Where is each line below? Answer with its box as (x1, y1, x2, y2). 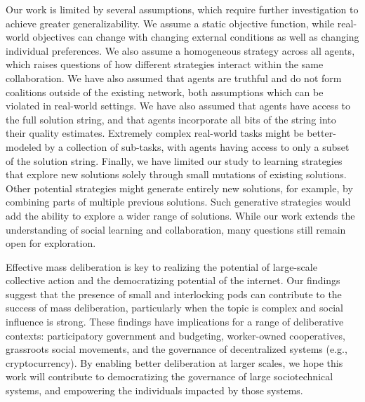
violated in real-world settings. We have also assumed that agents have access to (6, 98, 351, 113)
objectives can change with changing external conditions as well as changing (32, 29, 359, 44)
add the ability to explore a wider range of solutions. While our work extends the (6, 208, 355, 222)
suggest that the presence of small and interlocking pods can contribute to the (6, 286, 342, 301)
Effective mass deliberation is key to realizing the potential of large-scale (6, 259, 317, 274)
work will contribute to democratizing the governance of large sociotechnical (6, 369, 333, 384)
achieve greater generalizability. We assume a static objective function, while (6, 15, 335, 30)
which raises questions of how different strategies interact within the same (6, 57, 324, 72)
